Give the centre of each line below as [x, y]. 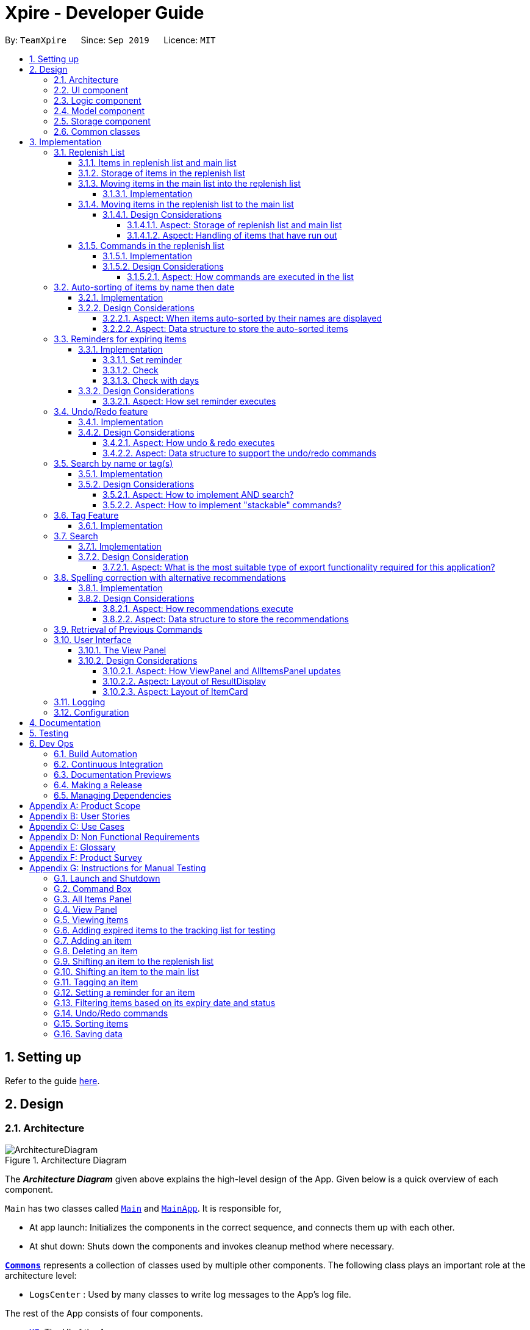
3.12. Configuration [91, 712]
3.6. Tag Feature [86, 515]
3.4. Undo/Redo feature [101, 411]
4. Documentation [65, 722]
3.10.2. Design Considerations [138, 660]
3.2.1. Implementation [121, 297]
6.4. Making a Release [98, 785]
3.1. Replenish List [89, 152]
